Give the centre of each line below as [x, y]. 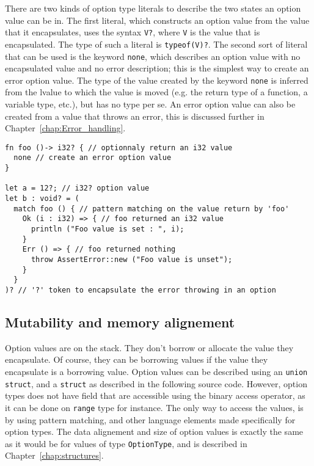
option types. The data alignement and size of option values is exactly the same [154, 431]
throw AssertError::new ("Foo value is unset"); [132, 260]
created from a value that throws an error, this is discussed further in [135, 116]
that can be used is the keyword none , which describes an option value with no [153, 56]
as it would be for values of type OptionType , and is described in [126, 443]
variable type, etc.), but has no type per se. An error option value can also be [150, 104]
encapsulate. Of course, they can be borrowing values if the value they [137, 359]
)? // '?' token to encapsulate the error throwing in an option [141, 290]
